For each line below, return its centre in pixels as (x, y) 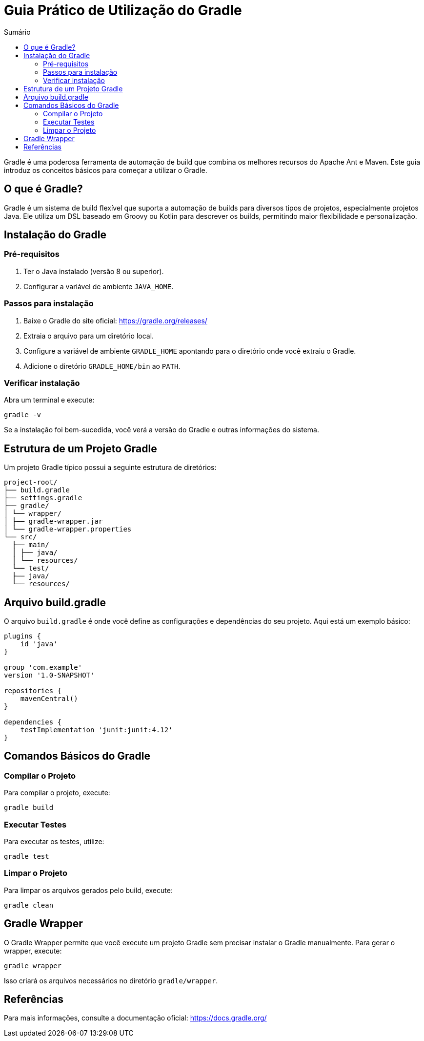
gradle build (29, 808)
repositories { (33, 691)
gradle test (27, 856)
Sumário (17, 32)
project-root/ (31, 482)
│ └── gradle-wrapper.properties (68, 529)
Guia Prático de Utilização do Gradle (123, 10)
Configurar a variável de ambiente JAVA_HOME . (99, 286)
